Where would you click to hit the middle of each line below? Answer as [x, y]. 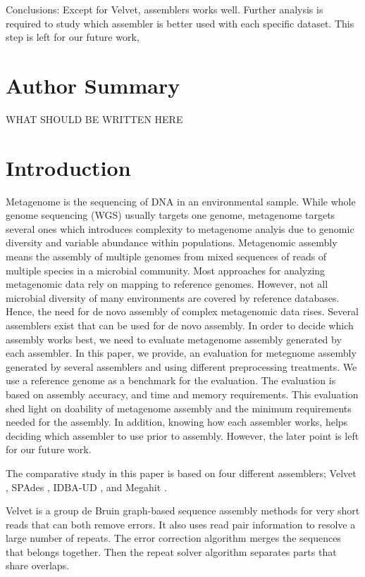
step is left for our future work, [73, 37]
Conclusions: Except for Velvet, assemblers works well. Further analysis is [165, 9]
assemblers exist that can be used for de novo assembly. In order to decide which [180, 325]
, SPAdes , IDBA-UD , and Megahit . [86, 487]
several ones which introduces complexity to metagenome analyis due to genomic [180, 228]
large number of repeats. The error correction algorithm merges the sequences [173, 538]
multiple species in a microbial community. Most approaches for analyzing [166, 270]
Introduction [68, 167]
